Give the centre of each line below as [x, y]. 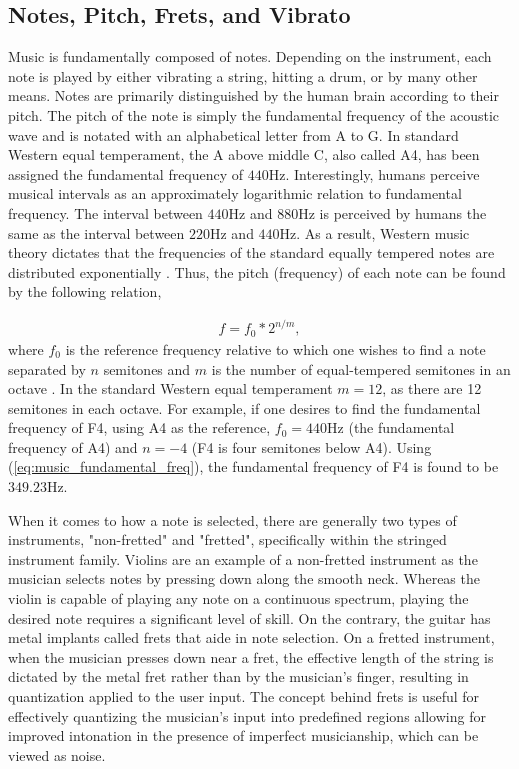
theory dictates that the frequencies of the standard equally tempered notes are [251, 252]
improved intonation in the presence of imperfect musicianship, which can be [243, 735]
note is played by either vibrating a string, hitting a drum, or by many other [243, 75]
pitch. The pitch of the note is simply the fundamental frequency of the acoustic [254, 114]
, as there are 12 [432, 388]
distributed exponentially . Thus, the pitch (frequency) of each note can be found [257, 271]
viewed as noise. [57, 754]
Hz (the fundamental [391, 427]
